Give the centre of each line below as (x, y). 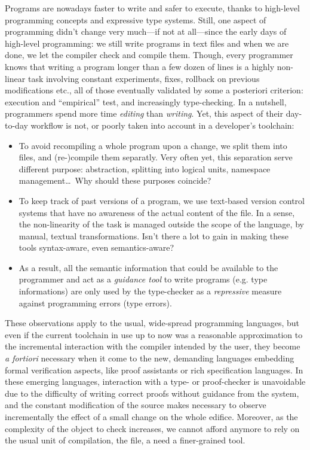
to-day (16, 125)
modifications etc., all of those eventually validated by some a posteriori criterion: (154, 90)
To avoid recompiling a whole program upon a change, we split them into (153, 145)
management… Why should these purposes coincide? (115, 180)
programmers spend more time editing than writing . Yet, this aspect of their (144, 113)
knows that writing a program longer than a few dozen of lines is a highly (140, 66)
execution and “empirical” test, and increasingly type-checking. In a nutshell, (146, 101)
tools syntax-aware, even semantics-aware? (96, 247)
